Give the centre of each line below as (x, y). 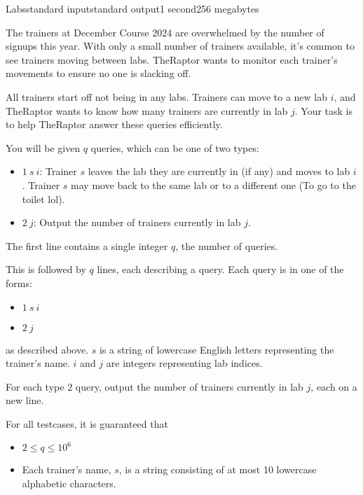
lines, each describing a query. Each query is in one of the (220, 269)
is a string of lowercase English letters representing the (217, 349)
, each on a (334, 386)
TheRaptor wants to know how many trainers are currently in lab (147, 110)
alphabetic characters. (69, 483)
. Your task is (323, 110)
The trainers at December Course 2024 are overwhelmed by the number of (165, 32)
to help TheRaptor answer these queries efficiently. (114, 124)
